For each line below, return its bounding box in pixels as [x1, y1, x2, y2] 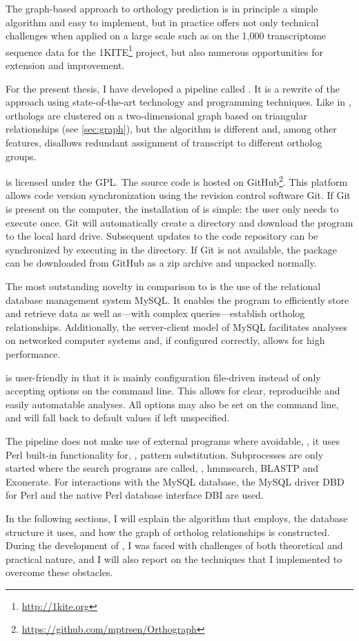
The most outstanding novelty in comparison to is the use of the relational [6, 279, 321, 293]
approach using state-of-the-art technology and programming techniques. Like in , [6, 95, 351, 109]
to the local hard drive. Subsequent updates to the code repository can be [6, 229, 318, 243]
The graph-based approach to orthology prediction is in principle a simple [6, 1, 318, 15]
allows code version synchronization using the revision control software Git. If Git [6, 188, 351, 202]
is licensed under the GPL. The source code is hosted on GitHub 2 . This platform [6, 173, 348, 189]
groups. [6, 149, 37, 163]
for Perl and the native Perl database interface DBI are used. [6, 488, 264, 502]
